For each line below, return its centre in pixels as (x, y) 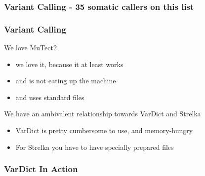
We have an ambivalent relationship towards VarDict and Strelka (102, 114)
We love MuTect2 (30, 48)
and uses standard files (50, 97)
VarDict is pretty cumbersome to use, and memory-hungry (104, 130)
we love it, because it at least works (69, 64)
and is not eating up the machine (66, 81)
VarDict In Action (41, 169)
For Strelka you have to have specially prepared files (95, 147)
